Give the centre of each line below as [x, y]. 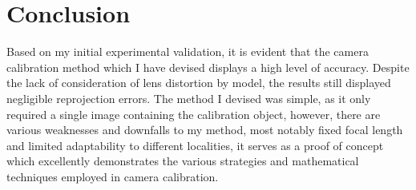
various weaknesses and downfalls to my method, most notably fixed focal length [205, 130]
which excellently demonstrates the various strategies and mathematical [183, 161]
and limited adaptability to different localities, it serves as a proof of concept [195, 145]
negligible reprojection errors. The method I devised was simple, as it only [189, 98]
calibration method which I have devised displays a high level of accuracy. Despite [208, 67]
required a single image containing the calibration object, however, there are [194, 114]
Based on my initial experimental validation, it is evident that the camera [188, 51]
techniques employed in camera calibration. [113, 176]
